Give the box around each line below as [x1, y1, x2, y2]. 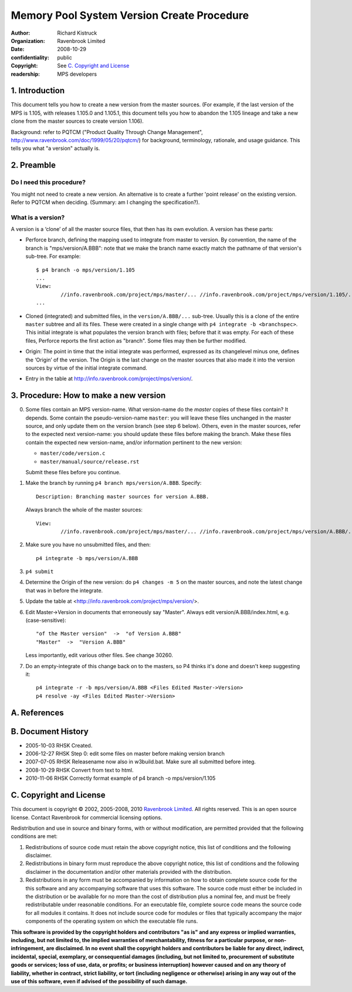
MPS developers [57, 71, 97, 78]
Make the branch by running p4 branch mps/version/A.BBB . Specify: [25, 480, 202, 487]
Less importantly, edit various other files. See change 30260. [25, 652, 173, 659]
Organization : [11, 37, 45, 44]
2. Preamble [11, 160, 56, 170]
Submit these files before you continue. [25, 468, 121, 475]
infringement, [11, 945, 45, 952]
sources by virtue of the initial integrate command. [25, 364, 148, 371]
